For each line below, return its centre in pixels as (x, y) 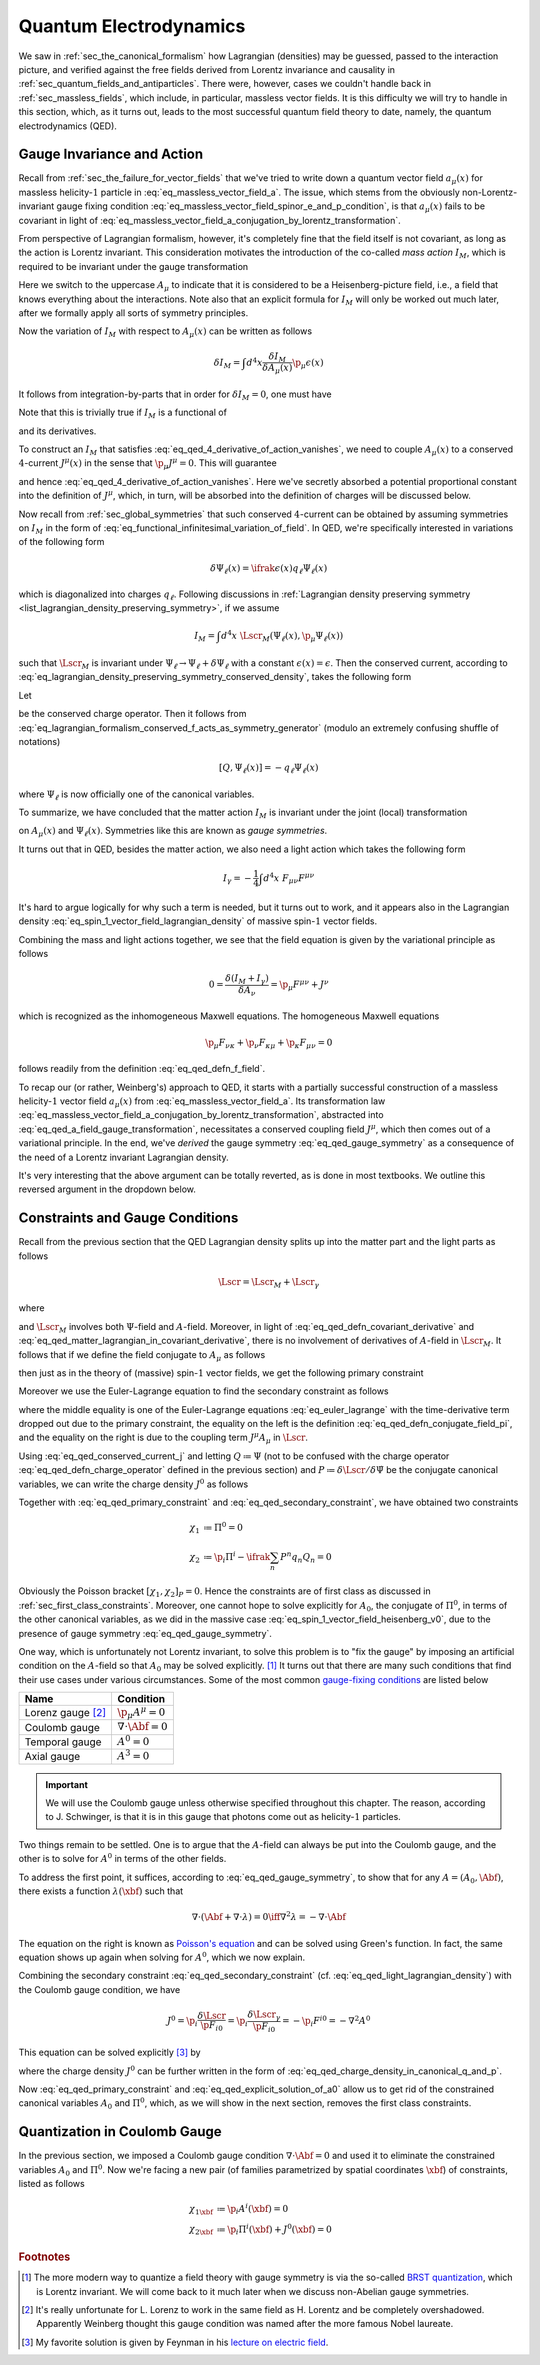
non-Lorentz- (489, 192)
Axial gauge (52, 1757)
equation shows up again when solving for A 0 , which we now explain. (161, 1956)
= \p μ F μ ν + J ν (299, 985)
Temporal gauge (63, 1742)
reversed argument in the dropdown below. (107, 1189)
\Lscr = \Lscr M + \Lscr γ (269, 1283)
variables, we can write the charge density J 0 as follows (133, 1483)
